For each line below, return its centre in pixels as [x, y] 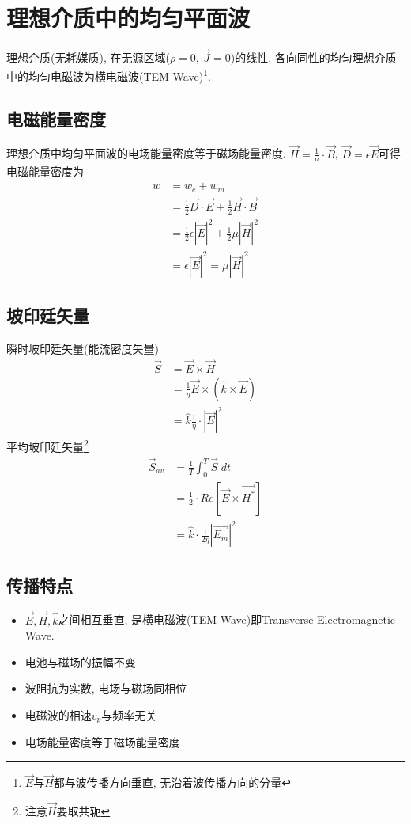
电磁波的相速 [58, 714]
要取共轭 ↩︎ [83, 811]
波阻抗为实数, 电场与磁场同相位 [106, 688]
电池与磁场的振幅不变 [80, 661]
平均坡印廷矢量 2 [47, 445]
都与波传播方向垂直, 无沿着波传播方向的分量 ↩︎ [172, 782]
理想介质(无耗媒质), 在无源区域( [88, 57]
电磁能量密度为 [45, 171]
